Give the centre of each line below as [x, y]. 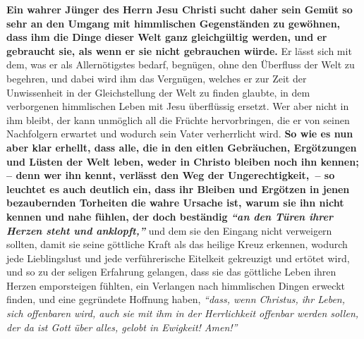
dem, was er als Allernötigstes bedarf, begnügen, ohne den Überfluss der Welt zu [181, 64]
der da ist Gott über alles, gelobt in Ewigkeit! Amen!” [122, 327]
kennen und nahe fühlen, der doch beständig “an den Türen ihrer [170, 216]
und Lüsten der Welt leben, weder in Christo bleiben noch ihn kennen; [183, 161]
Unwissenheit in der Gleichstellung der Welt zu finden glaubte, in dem [158, 92]
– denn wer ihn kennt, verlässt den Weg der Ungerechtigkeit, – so [171, 175]
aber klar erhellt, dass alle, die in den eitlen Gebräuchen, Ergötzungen [182, 147]
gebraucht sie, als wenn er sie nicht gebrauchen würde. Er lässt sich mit [179, 50]
